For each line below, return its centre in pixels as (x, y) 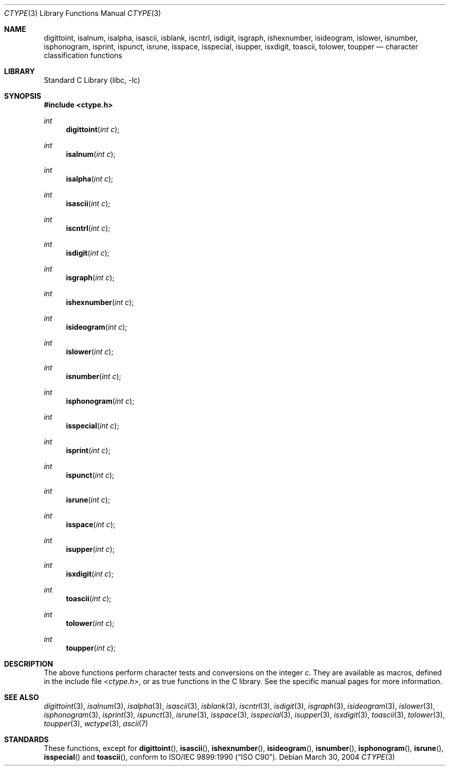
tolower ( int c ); (90, 623)
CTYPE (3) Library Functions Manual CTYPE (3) (83, 13)
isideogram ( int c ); (97, 327)
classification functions (83, 55)
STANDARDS (26, 739)
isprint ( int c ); (88, 450)
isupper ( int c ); (90, 549)
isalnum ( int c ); (91, 154)
